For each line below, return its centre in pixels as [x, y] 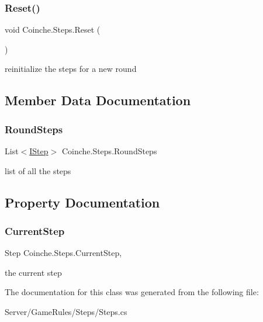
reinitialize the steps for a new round [71, 69]
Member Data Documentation [98, 100]
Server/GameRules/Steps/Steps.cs [66, 311]
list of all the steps [38, 170]
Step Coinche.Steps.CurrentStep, [63, 253]
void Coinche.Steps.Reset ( [53, 30]
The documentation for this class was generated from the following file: [132, 292]
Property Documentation [82, 202]
